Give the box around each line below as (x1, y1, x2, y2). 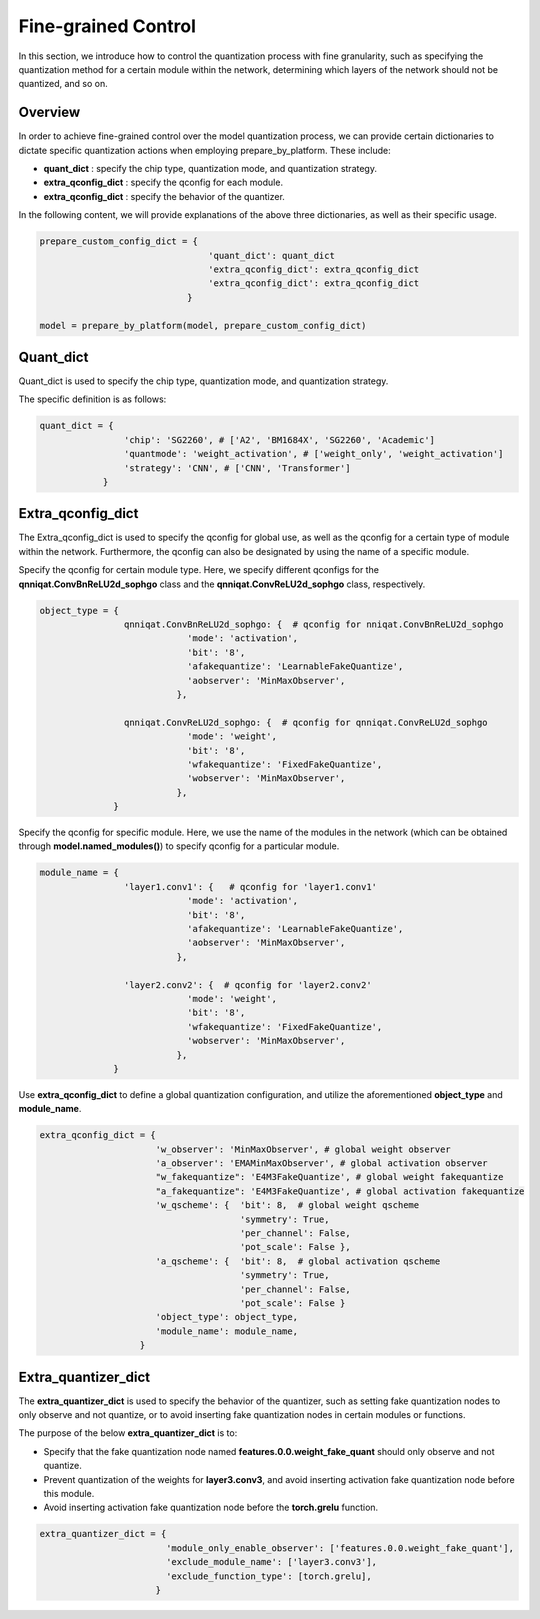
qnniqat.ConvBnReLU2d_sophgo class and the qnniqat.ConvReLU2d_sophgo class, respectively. (18, 578, 426, 590)
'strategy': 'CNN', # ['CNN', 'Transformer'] (123, 462, 351, 474)
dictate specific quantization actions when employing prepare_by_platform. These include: (18, 144, 391, 156)
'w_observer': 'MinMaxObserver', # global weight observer (155, 1143, 452, 1155)
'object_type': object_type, (155, 1311, 299, 1323)
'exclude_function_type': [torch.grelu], (165, 1570, 372, 1582)
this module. (43, 1487, 95, 1499)
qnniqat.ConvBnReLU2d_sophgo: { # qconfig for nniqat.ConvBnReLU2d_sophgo (123, 619, 504, 630)
